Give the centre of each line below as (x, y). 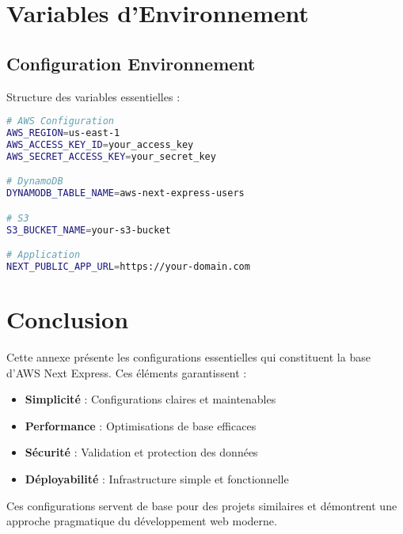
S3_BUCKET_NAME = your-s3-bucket (89, 230)
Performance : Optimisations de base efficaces (141, 425)
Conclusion (68, 319)
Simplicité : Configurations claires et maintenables (150, 399)
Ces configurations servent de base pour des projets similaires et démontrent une (202, 505)
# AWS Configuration (61, 121)
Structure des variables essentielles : (93, 96)
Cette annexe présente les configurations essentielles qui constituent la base (188, 357)
